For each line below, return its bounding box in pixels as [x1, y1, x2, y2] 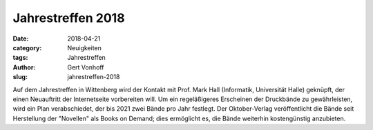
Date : [12, 34, 29, 43]
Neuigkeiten [67, 43, 102, 52]
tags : [12, 54, 28, 62]
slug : [12, 73, 28, 81]
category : [12, 43, 42, 52]
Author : [12, 63, 36, 72]
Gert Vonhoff [67, 63, 104, 72]
